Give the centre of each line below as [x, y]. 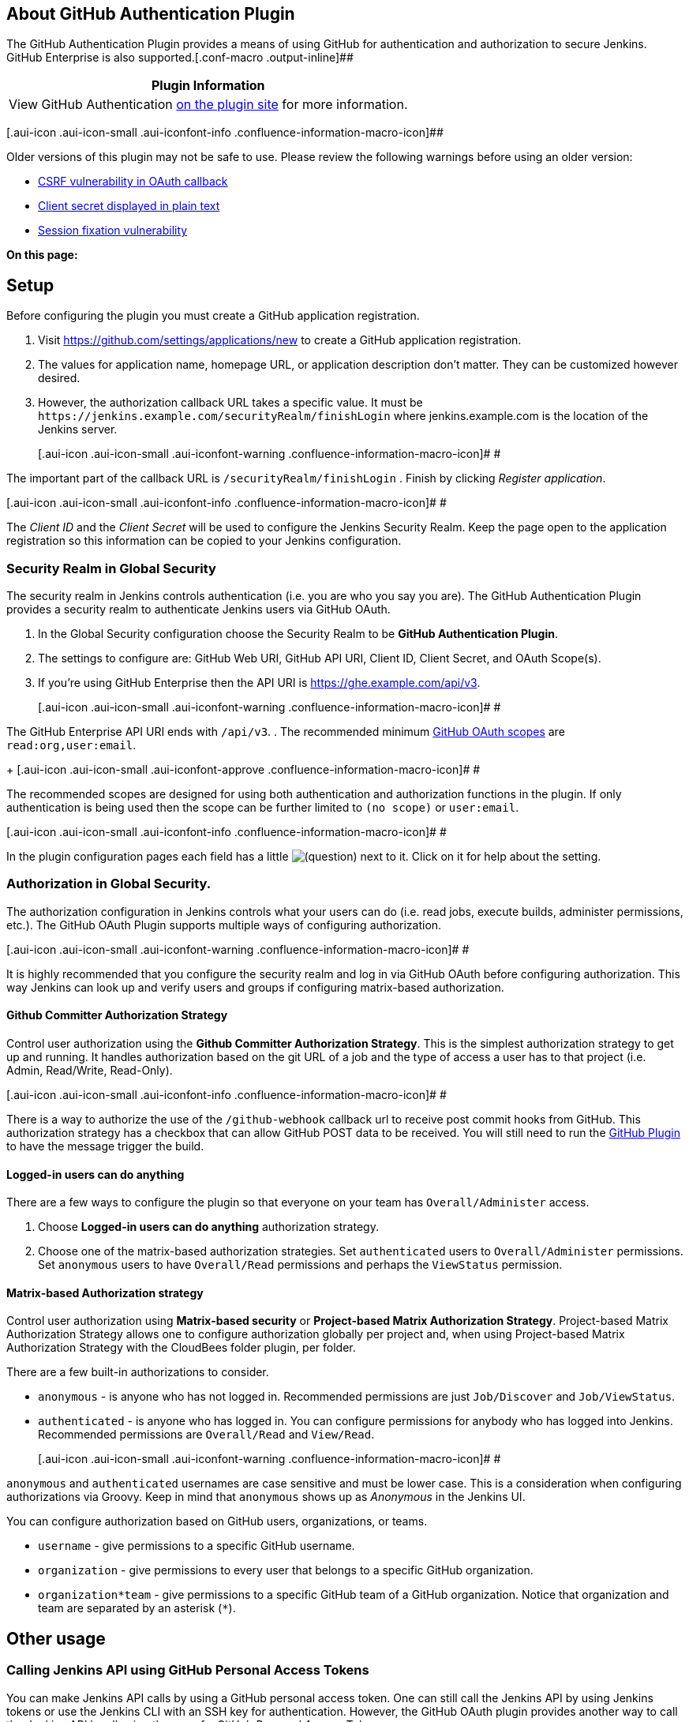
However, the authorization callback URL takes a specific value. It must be [230, 403]
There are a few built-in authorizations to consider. [138, 1372]
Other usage [56, 1638]
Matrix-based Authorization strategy [105, 1292]
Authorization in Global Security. [109, 884]
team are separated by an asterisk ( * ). [137, 1608]
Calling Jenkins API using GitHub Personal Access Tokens [188, 1670]
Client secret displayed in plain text [129, 206]
